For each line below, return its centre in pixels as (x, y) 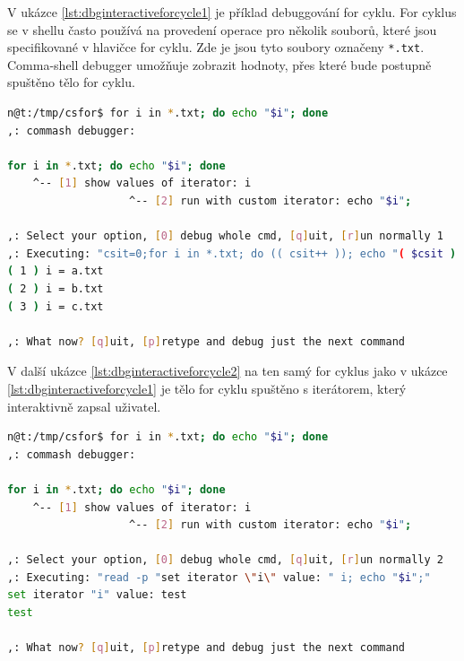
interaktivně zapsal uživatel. (84, 406)
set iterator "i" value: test (97, 595)
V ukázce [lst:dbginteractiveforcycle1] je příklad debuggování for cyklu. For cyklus (232, 12)
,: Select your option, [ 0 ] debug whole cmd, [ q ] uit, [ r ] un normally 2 (225, 560)
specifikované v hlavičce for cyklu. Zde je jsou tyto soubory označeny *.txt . (216, 47)
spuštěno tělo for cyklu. (71, 82)
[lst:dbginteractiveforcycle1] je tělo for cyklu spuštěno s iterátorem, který (207, 388)
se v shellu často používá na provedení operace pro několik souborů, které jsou (222, 29)
